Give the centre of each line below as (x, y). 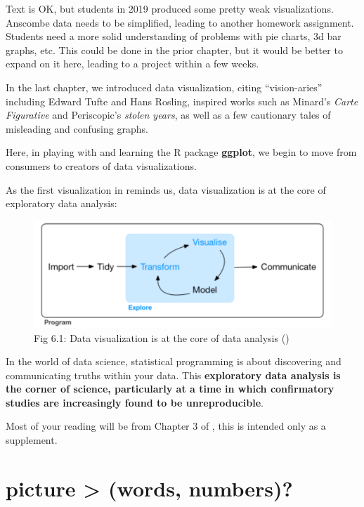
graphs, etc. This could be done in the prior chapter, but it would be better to (174, 50)
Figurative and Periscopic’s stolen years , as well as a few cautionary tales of (168, 115)
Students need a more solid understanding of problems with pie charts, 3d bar (174, 36)
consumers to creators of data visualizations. (101, 165)
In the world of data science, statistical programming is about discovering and (174, 361)
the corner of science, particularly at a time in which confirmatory (170, 389)
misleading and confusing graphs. (77, 128)
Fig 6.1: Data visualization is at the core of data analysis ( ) (162, 337)
